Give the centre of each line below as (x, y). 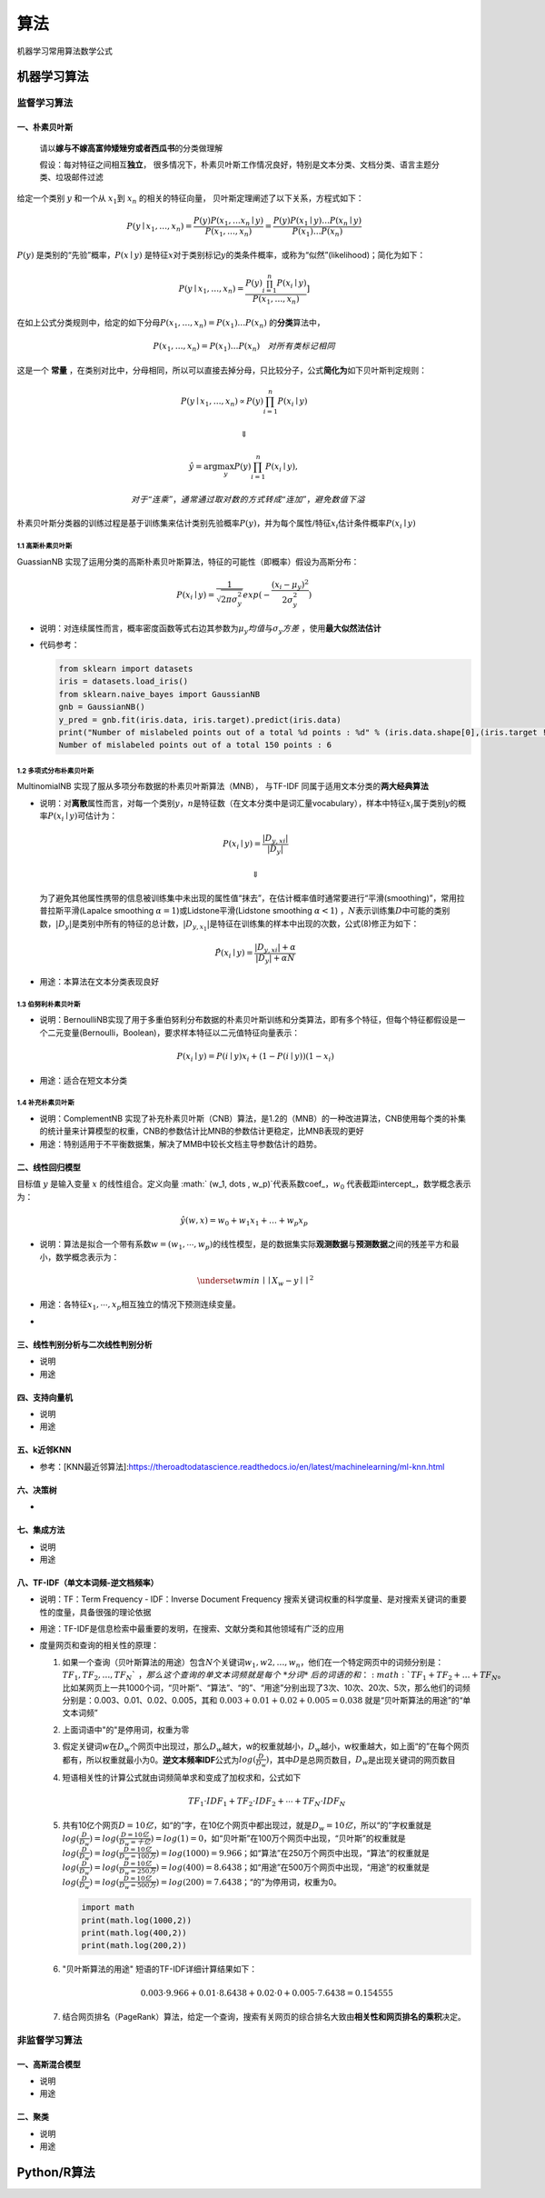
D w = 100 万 (138, 1858)
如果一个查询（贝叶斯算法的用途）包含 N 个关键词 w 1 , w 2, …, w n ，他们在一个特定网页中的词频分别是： (253, 1663)
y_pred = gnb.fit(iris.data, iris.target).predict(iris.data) (200, 719)
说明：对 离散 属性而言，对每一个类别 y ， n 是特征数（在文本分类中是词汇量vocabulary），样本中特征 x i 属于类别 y (245, 804)
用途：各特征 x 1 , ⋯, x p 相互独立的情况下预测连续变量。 (140, 1306)
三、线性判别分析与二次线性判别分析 (84, 1344)
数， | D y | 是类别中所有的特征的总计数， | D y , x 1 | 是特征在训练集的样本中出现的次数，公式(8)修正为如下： (229, 925)
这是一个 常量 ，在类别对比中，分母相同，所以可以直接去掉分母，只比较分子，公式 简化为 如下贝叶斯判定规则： (222, 370)
